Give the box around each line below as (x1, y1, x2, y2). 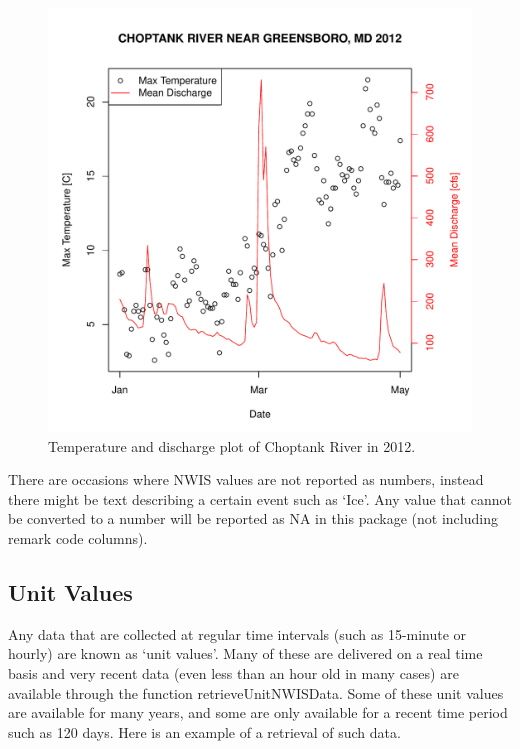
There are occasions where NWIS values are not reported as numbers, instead (8, 469, 484, 490)
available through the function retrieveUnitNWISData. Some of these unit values (8, 682, 504, 703)
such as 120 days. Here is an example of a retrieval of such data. (8, 721, 401, 742)
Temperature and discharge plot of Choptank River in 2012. (48, 435, 416, 456)
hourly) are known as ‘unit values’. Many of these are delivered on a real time (8, 643, 483, 664)
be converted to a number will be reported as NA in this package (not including (8, 508, 498, 529)
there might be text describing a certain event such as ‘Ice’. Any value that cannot (8, 488, 512, 509)
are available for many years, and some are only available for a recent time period (8, 702, 508, 723)
